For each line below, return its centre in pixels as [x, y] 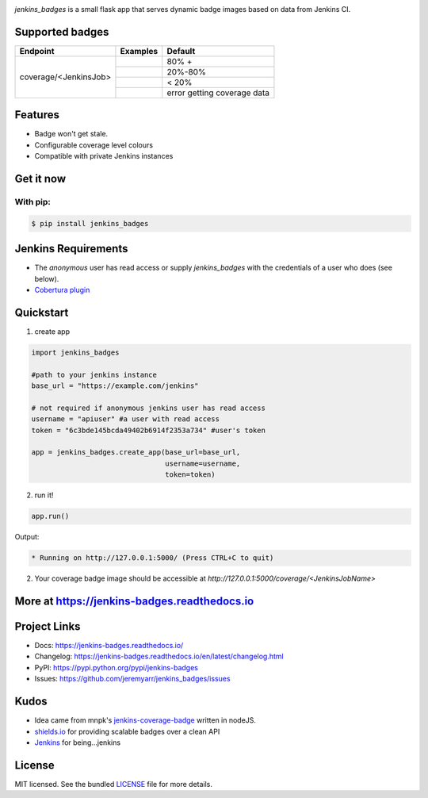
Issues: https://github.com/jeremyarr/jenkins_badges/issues [132, 679]
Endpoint [37, 51]
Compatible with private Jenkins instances [104, 156]
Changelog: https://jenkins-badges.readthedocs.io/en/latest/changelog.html [159, 656]
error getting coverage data [218, 93]
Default [181, 51]
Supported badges [62, 32]
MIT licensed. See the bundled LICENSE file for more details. [114, 784]
